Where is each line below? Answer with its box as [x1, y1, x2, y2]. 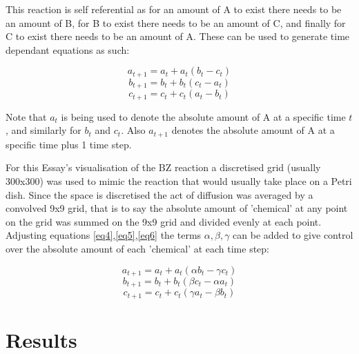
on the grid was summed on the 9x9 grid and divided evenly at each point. [6, 214, 322, 228]
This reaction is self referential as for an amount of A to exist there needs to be [6, 2, 342, 16]
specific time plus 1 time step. [6, 137, 132, 151]
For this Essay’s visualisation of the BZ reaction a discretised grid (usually [6, 160, 321, 175]
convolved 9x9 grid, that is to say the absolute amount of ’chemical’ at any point [6, 201, 348, 215]
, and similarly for [6, 123, 81, 137]
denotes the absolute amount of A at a [171, 123, 335, 137]
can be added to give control [233, 228, 353, 242]
